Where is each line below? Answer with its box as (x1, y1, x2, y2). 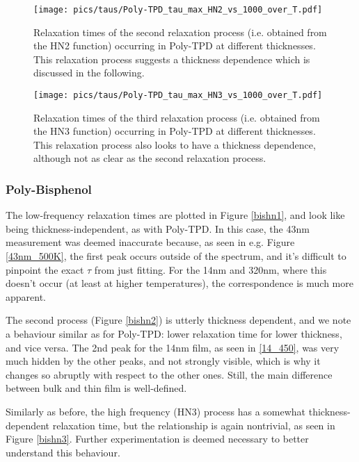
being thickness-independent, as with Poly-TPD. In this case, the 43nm (6, 221, 310, 236)
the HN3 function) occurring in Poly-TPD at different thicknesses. (33, 124, 316, 138)
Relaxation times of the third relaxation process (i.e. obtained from (33, 110, 320, 124)
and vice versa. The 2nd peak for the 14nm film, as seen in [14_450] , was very (6, 340, 340, 354)
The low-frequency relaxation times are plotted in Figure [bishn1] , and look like (6, 208, 345, 222)
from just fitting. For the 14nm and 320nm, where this (94, 262, 327, 277)
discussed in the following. (33, 65, 145, 80)
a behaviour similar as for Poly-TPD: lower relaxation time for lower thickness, (6, 327, 342, 341)
